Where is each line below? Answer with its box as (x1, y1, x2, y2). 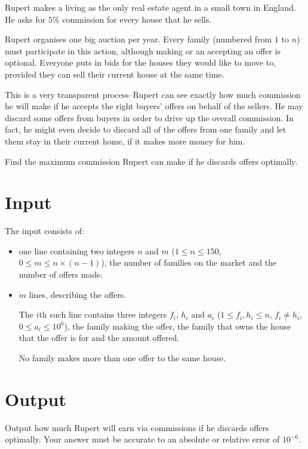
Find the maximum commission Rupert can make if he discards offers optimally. (5, 155, 298, 167)
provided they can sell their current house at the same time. (5, 67, 224, 80)
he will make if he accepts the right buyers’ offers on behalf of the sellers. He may (5, 100, 303, 112)
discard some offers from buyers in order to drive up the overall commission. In (5, 111, 294, 124)
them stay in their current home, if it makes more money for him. (5, 134, 245, 147)
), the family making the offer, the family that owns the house (64, 319, 291, 332)
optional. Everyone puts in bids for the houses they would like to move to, (5, 56, 276, 69)
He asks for (5, 13, 46, 25)
